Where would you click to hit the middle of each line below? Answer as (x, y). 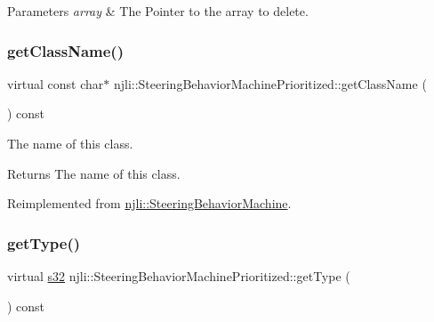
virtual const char (56, 83)
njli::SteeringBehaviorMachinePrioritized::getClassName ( (270, 83)
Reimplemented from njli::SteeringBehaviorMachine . (149, 203)
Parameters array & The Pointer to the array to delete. (158, 11)
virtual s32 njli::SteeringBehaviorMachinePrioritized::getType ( (179, 276)
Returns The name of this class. (94, 173)
